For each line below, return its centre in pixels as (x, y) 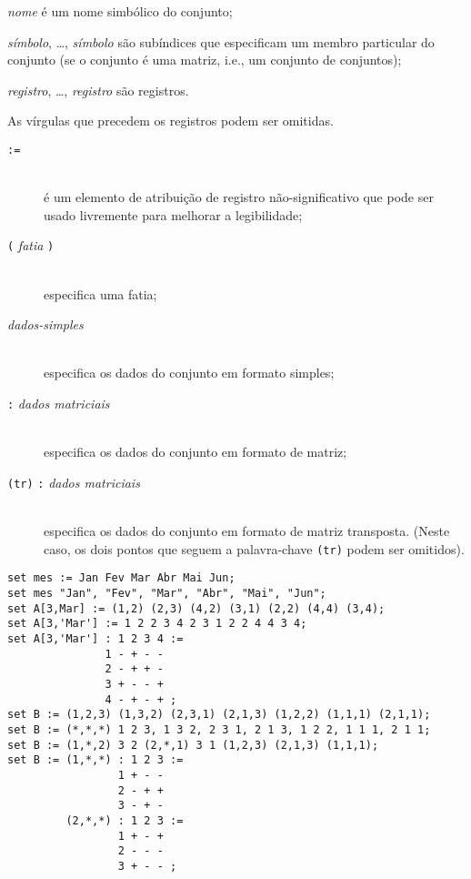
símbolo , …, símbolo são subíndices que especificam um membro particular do (221, 41)
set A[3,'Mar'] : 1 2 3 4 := (95, 639)
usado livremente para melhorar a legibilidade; (173, 214)
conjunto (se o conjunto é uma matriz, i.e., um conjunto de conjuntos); (205, 60)
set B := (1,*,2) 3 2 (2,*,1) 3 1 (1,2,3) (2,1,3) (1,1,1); (193, 745)
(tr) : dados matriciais (74, 482)
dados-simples (45, 324)
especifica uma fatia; (100, 293)
